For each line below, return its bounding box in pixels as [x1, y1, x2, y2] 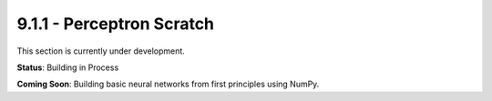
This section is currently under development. [16, 45, 186, 56]
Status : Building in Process [16, 62, 119, 73]
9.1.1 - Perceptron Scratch [16, 14, 214, 34]
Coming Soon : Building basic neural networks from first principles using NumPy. [16, 78, 320, 90]
